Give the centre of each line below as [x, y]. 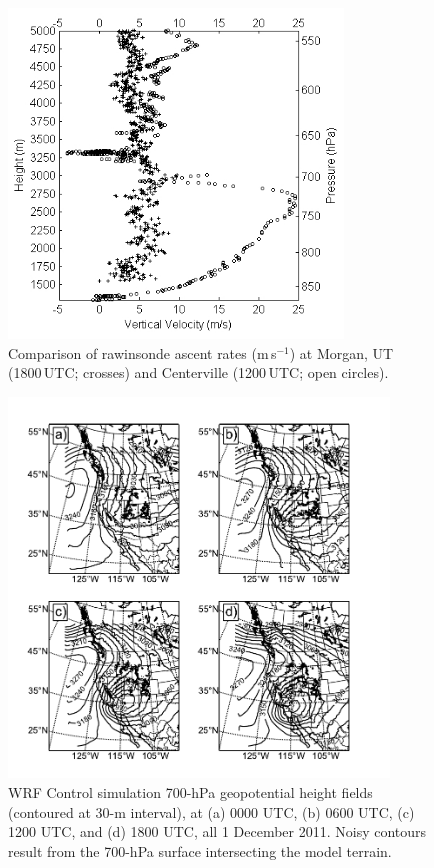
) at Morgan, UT [341, 352]
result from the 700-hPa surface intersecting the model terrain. [200, 850]
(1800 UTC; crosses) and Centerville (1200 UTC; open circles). [198, 372]
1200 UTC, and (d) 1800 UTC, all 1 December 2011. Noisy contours [217, 831]
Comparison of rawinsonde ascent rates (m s [142, 352]
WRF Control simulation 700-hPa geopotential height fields [190, 791]
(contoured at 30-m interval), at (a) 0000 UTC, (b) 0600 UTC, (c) [211, 811]
